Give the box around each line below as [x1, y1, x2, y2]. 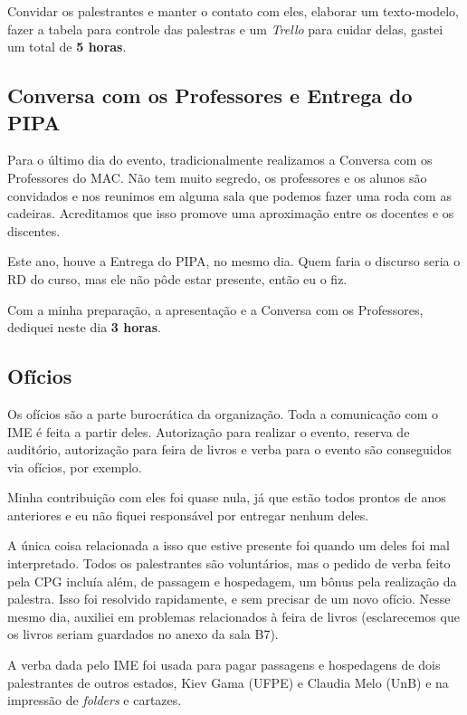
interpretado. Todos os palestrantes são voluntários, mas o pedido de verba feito [7, 554, 451, 573]
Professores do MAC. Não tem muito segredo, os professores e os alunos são [7, 167, 427, 186]
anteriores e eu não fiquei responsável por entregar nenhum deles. [7, 505, 369, 524]
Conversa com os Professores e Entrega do [7, 81, 413, 110]
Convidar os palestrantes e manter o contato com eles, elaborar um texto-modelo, [7, 2, 459, 20]
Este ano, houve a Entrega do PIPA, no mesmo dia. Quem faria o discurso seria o [7, 252, 461, 271]
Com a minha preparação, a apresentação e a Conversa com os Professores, [7, 300, 424, 319]
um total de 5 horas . [7, 37, 127, 56]
